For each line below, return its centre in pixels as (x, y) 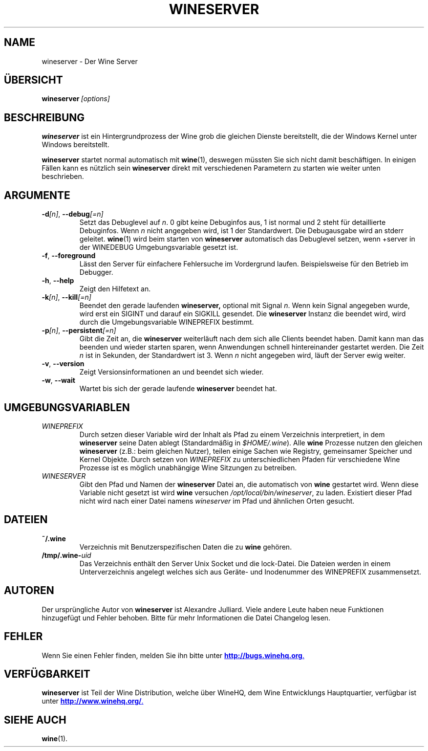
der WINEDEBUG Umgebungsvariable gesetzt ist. (159, 247)
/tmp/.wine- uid (66, 555)
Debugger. (96, 272)
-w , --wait (58, 380)
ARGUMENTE (37, 195)
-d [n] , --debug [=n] (73, 214)
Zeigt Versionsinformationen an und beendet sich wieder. (171, 372)
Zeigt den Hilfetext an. (115, 289)
